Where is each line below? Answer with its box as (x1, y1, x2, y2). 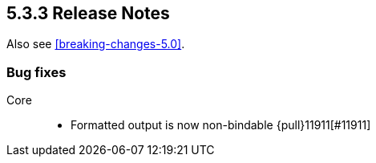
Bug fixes (6, 63, 67, 80)
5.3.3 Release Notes (6, 3, 170, 23)
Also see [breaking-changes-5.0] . (6, 37, 185, 51)
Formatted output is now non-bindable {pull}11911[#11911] (71, 118, 371, 132)
